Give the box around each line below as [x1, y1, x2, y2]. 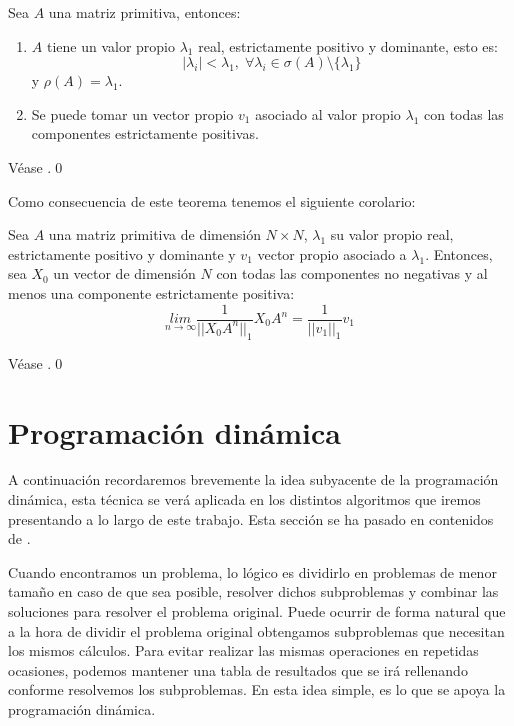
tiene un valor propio [46, 35, 176, 56]
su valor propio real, [330, 224, 454, 245]
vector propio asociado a [257, 243, 407, 264]
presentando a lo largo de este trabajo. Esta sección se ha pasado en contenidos [8, 508, 494, 529]
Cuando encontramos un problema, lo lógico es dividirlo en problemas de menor [8, 561, 497, 582]
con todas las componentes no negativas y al [216, 263, 488, 284]
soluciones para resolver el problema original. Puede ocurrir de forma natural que [8, 601, 506, 622]
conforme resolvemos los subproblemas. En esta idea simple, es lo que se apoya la [8, 679, 506, 700]
